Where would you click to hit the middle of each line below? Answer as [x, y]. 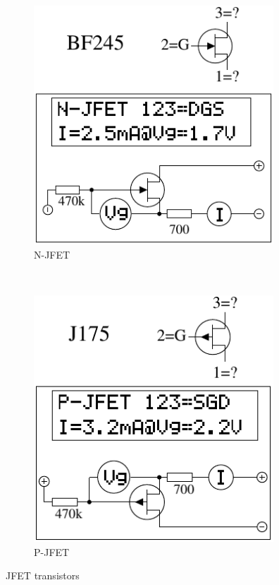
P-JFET [52, 551]
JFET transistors [43, 575]
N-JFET [52, 254]
